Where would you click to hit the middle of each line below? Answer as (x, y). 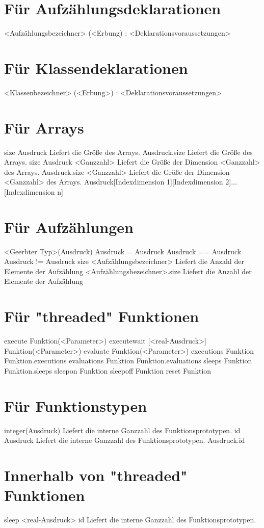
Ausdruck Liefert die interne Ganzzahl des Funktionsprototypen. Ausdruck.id (125, 440)
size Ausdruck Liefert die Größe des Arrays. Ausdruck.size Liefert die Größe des (128, 152)
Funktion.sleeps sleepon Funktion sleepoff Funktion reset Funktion (108, 370)
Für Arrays (44, 127)
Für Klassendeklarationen (96, 68)
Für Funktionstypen (76, 405)
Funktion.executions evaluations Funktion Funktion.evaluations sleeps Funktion (128, 361)
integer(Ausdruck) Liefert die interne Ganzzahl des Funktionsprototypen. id (122, 430)
